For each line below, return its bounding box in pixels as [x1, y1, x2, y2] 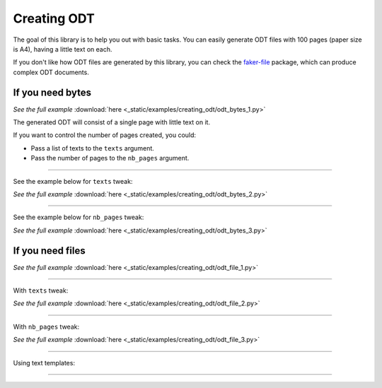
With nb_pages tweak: [13, 322, 80, 331]
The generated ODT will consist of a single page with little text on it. [13, 118, 211, 127]
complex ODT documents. [13, 68, 90, 76]
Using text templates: [13, 358, 76, 367]
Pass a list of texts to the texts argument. [30, 143, 155, 152]
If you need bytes [13, 86, 92, 98]
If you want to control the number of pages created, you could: [13, 131, 197, 139]
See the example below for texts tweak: [13, 177, 133, 185]
